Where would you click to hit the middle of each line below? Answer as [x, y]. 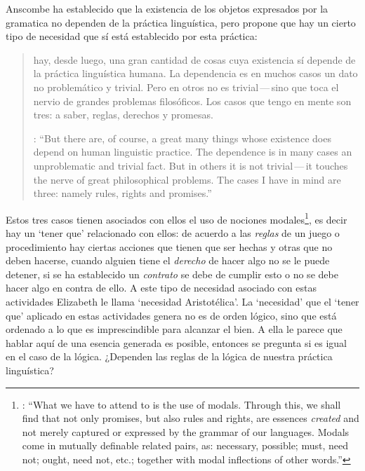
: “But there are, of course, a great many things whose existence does [182, 138]
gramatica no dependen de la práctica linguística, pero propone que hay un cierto [181, 22]
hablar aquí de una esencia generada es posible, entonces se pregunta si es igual [176, 342]
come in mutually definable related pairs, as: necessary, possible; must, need [185, 445]
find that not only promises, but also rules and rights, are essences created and [191, 418]
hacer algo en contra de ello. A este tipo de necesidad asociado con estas [161, 288]
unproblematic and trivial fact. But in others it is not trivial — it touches [191, 165]
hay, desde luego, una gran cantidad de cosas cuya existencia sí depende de [194, 59]
